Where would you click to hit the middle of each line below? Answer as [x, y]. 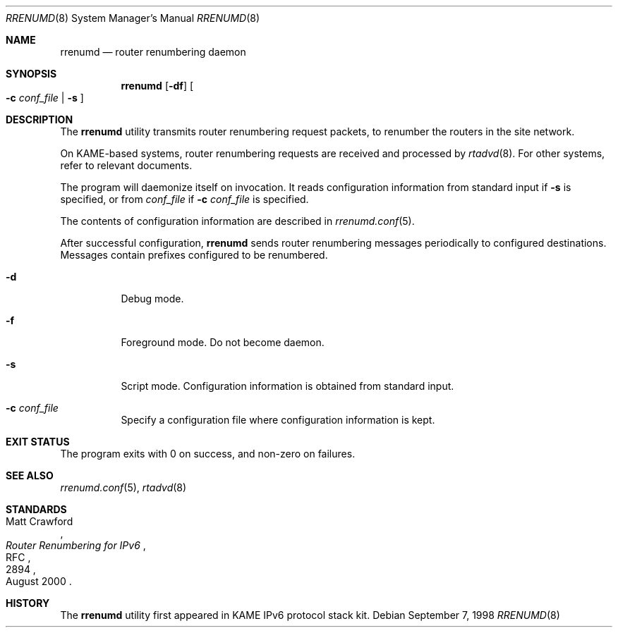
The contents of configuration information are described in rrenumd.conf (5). [237, 221]
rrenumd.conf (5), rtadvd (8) [123, 487]
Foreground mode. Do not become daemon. [223, 342]
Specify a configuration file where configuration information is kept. [278, 420]
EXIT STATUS [38, 442]
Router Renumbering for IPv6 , [76, 545]
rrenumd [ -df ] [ [157, 86]
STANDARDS [36, 509]
